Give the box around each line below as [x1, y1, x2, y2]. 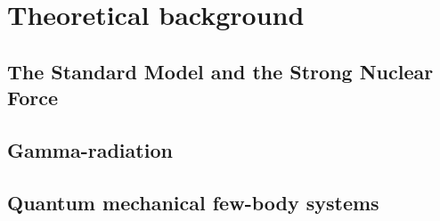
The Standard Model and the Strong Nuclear [7, 57, 434, 85]
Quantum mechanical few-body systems [7, 188, 379, 216]
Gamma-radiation [7, 135, 173, 163]
